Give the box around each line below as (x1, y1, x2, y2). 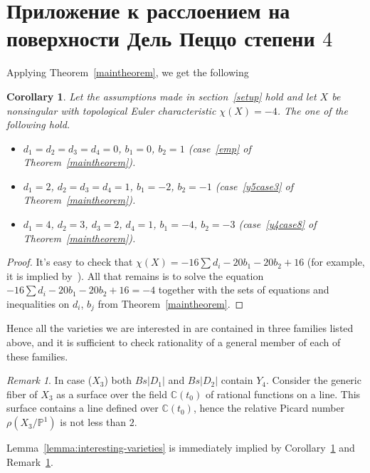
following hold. (6, 117, 70, 132)
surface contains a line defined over (6, 400, 159, 415)
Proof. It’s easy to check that (6, 254, 133, 269)
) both (104, 373, 132, 388)
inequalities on (6, 296, 70, 311)
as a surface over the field (56, 386, 167, 401)
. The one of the (277, 103, 348, 118)
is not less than (60, 415, 127, 430)
